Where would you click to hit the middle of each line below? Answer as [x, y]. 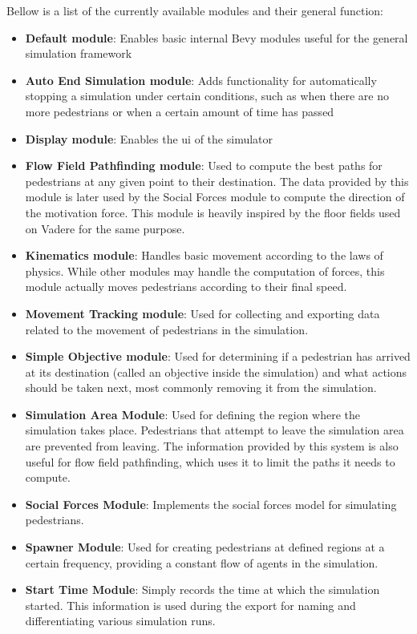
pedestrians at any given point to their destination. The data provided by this [217, 181]
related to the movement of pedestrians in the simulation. [167, 329]
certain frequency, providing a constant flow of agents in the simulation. [202, 562]
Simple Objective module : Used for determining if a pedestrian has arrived [218, 356]
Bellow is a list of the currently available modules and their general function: [195, 10]
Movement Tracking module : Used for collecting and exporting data [202, 313]
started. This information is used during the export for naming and [190, 605]
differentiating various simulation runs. [120, 621]
